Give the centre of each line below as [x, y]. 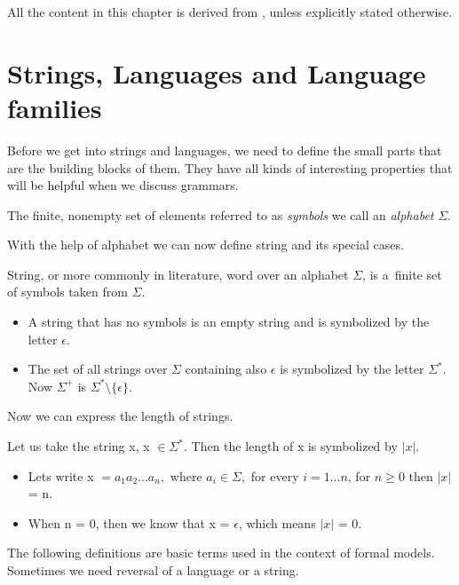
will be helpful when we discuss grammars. [123, 185]
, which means [277, 522]
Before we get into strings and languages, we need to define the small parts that [225, 150]
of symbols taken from [67, 292]
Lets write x [61, 475]
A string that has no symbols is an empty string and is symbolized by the [229, 322]
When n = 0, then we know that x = [129, 522]
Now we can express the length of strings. [120, 416]
